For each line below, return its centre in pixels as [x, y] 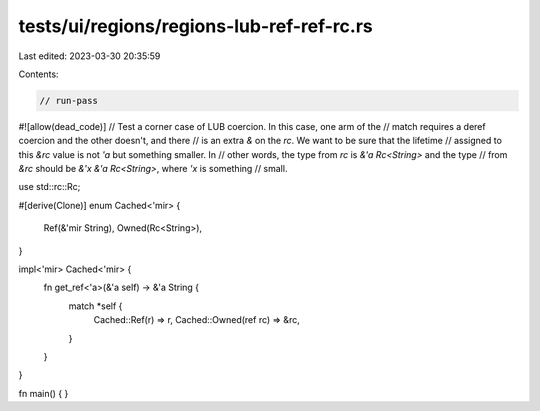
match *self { [95, 306]
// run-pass [69, 100]
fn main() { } [43, 393]
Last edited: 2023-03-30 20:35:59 [89, 56]
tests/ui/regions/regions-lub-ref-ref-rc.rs [196, 26]
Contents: [38, 74]
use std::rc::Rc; [49, 187]
